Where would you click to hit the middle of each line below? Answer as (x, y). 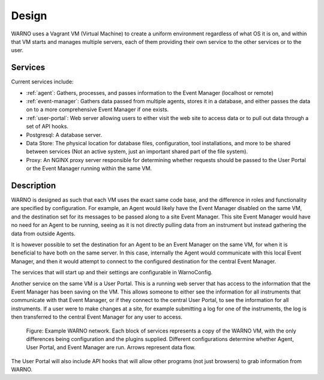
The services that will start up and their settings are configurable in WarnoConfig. (112, 273)
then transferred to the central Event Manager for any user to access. (97, 317)
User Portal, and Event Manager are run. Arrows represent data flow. (111, 348)
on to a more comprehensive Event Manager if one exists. (97, 110)
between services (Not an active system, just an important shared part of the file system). (137, 152)
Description (34, 185)
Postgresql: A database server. (64, 134)
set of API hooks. (47, 127)
